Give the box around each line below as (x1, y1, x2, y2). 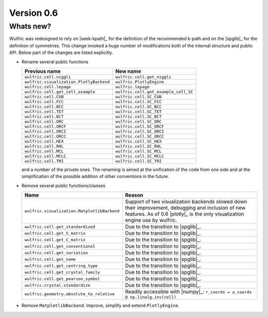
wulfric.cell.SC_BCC (115, 104, 162, 109)
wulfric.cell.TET (24, 109, 64, 114)
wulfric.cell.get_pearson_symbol (24, 276, 100, 281)
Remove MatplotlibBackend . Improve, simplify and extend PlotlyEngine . (21, 303, 180, 309)
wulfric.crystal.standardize (24, 282, 91, 288)
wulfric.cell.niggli (24, 74, 71, 79)
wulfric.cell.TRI (24, 158, 64, 163)
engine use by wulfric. (125, 217, 177, 224)
